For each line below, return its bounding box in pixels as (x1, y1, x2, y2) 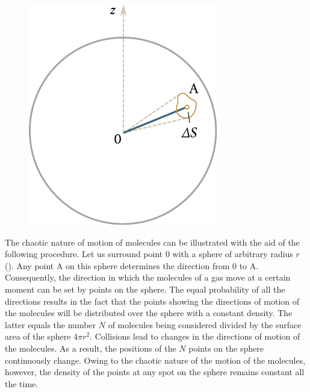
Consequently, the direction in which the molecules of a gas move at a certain (5, 271, 291, 284)
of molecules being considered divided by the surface (108, 318, 302, 331)
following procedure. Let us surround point (5, 247, 163, 260)
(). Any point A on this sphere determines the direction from (5, 259, 230, 272)
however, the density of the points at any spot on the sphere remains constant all (5, 366, 305, 378)
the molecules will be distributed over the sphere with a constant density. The (5, 306, 293, 319)
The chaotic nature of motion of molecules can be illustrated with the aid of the (5, 235, 300, 248)
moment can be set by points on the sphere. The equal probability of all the (5, 282, 285, 295)
